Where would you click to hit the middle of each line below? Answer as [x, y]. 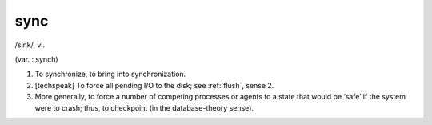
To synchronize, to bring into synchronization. [110, 74]
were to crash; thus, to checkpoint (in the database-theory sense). [144, 107]
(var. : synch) [37, 59]
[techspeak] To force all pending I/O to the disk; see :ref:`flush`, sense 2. [154, 85]
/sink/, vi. [30, 45]
